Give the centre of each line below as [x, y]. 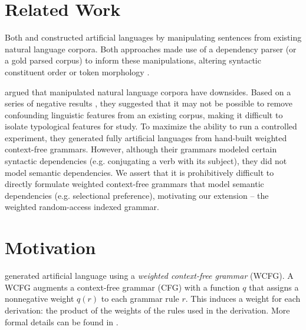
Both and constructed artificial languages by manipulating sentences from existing [153, 37]
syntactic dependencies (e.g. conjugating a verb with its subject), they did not [146, 161]
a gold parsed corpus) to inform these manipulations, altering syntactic [133, 60]
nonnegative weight [40, 299]
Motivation [50, 247]
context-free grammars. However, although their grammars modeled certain [141, 149]
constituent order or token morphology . [77, 71]
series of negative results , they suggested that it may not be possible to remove [149, 103]
